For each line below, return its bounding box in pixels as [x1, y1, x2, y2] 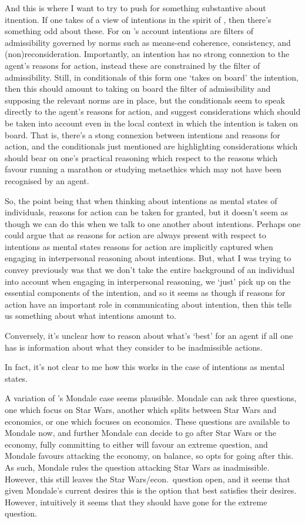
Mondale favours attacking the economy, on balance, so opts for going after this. [5, 449, 294, 462]
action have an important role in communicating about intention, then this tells [5, 298, 292, 310]
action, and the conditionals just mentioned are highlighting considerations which [5, 140, 298, 152]
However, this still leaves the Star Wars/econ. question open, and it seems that [5, 472, 290, 485]
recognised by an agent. [5, 174, 89, 186]
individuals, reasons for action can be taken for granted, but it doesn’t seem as [5, 206, 289, 218]
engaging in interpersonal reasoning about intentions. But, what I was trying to [5, 252, 291, 264]
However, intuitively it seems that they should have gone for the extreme [5, 495, 267, 508]
